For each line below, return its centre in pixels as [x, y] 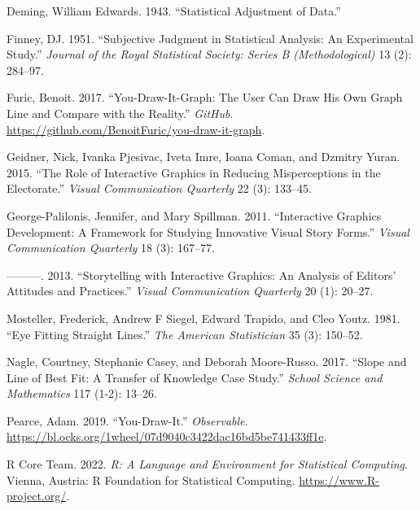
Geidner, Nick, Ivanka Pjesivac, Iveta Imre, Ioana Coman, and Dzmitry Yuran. [203, 157]
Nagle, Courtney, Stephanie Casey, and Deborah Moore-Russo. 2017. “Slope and [207, 362]
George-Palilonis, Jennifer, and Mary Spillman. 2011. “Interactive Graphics [194, 215]
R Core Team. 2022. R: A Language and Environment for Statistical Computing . [207, 464]
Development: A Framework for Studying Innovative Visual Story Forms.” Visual [208, 231]
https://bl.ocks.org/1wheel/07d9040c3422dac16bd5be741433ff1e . [167, 436]
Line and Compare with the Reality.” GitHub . [120, 113]
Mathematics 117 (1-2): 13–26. [82, 393]
